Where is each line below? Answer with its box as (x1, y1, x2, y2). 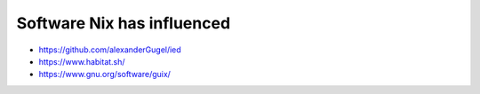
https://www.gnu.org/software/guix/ (38, 69, 171, 80)
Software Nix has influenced (16, 13, 231, 33)
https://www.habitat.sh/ (38, 56, 125, 67)
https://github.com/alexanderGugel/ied (38, 44, 181, 55)
